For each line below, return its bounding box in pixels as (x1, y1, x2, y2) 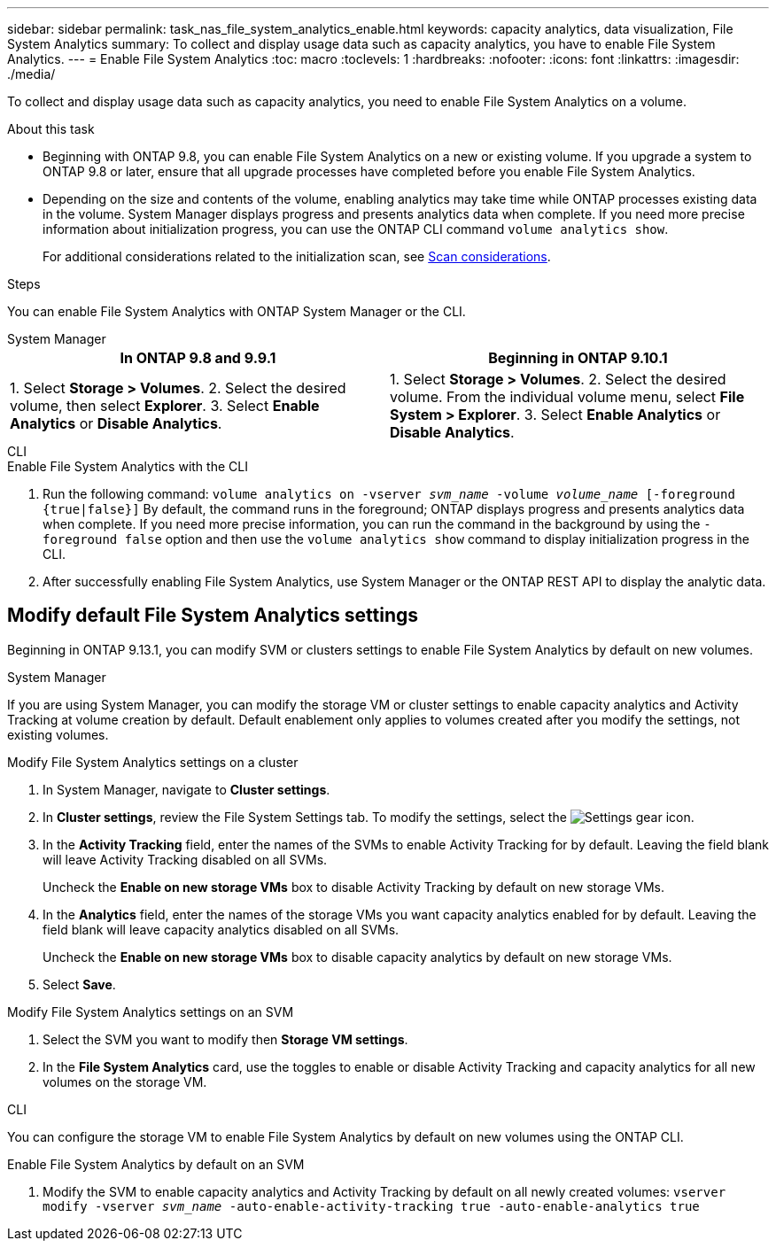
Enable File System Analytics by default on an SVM (7, 1156, 305, 1172)
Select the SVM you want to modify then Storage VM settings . (43, 1031, 408, 1047)
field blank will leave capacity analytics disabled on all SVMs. (43, 921, 400, 937)
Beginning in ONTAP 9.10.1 (488, 349, 668, 367)
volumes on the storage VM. (43, 1074, 207, 1089)
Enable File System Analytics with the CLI (7, 459, 248, 474)
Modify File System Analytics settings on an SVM (7, 1004, 294, 1019)
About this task (7, 121, 95, 136)
